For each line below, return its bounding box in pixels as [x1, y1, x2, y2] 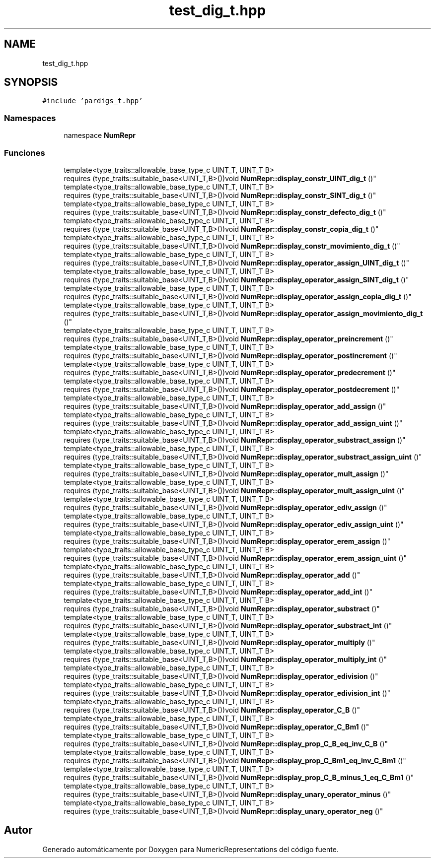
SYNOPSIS [4, 76, 58, 89]
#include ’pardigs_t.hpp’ [42, 97, 143, 105]
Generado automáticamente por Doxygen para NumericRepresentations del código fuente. [42, 845, 339, 854]
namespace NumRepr [64, 131, 136, 140]
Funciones [4, 147, 45, 158]
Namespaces [4, 113, 56, 123]
